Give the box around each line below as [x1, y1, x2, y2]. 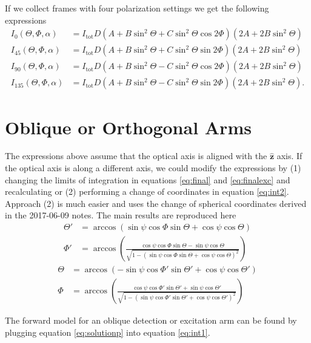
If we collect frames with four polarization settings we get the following [5, 2, 269, 14]
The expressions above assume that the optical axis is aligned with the [5, 149, 267, 162]
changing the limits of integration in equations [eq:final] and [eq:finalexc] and [5, 173, 290, 186]
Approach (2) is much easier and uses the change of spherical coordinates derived [5, 197, 307, 209]
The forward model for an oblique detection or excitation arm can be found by [5, 314, 297, 327]
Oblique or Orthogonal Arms [5, 114, 252, 139]
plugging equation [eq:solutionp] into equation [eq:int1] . [5, 325, 210, 338]
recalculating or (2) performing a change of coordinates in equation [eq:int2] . [5, 185, 289, 198]
